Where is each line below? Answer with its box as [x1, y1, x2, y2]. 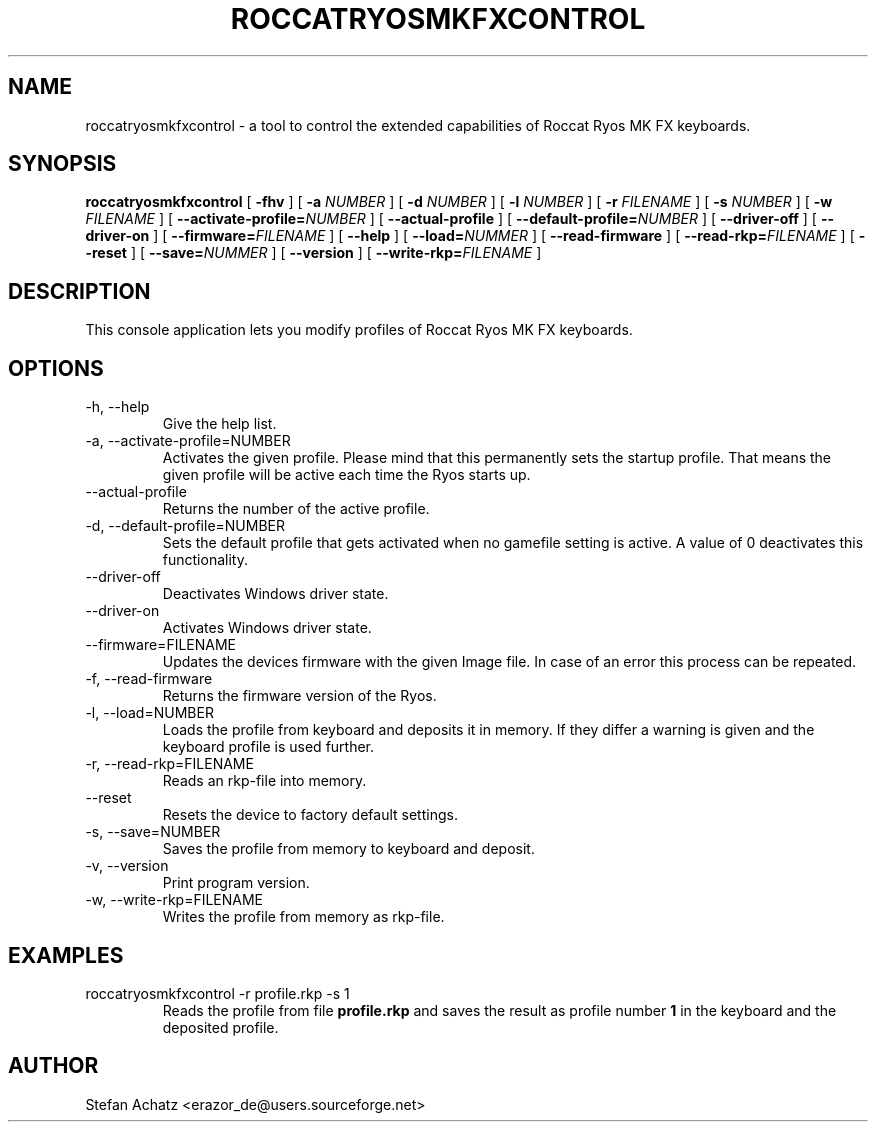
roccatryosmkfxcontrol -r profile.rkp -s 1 [85, 984, 350, 1002]
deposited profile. [162, 1018, 279, 1036]
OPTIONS [8, 355, 104, 381]
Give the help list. [162, 415, 277, 433]
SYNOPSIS [8, 151, 117, 177]
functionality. [162, 551, 248, 569]
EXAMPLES [8, 942, 124, 968]
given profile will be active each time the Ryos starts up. [162, 466, 531, 484]
